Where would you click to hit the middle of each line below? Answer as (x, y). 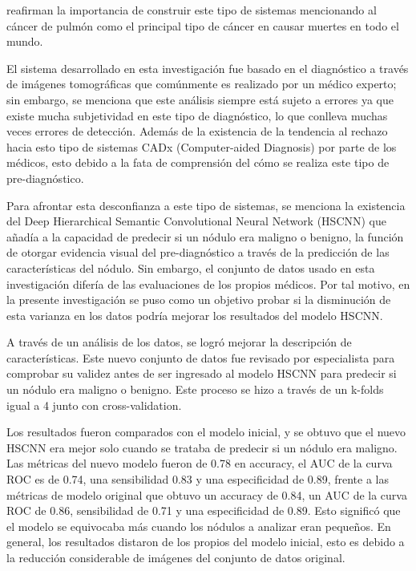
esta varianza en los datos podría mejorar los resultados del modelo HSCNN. (195, 315)
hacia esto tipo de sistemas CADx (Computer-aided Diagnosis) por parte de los (202, 146)
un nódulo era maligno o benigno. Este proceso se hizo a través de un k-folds (195, 389)
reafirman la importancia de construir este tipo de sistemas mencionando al (192, 10)
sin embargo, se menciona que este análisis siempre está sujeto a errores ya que (200, 99)
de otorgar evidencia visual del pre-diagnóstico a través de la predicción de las (198, 252)
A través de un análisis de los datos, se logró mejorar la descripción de (179, 342)
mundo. (25, 41)
